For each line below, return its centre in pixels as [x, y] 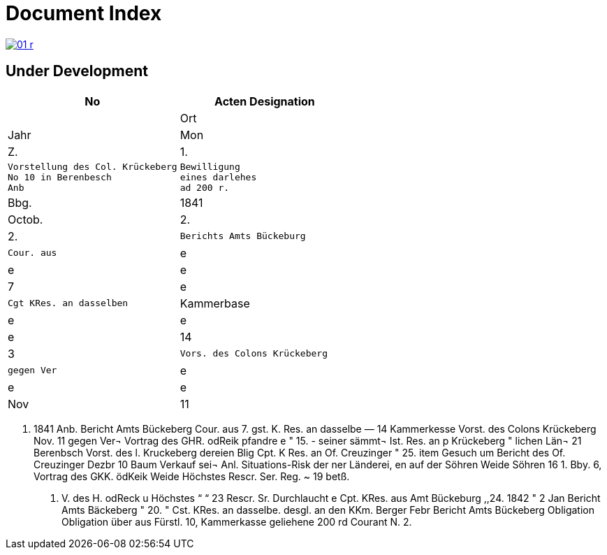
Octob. [25, 219]
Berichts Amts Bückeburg [243, 236]
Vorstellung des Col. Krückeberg [93, 166]
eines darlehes [218, 177]
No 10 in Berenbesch [60, 177]
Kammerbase [215, 303]
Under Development [77, 71]
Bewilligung [210, 166]
